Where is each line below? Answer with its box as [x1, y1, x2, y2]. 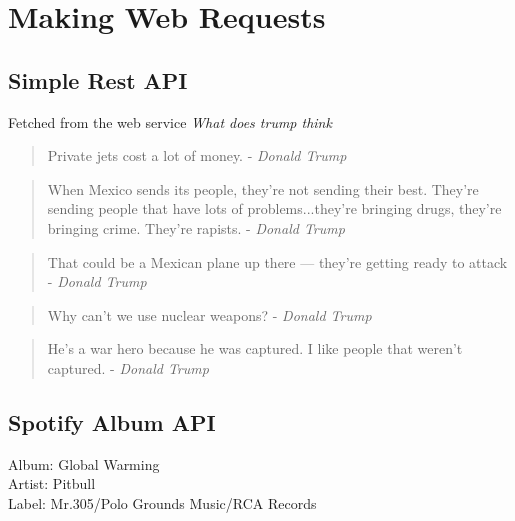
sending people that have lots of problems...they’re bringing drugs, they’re [47, 198, 502, 219]
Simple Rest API [8, 64, 188, 95]
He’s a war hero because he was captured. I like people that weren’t [47, 338, 463, 359]
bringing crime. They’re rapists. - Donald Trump [47, 217, 345, 238]
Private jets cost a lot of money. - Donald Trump [47, 145, 347, 166]
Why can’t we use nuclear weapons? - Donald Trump [47, 304, 372, 325]
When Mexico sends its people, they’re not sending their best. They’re [47, 178, 479, 199]
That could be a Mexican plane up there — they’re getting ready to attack [47, 251, 508, 272]
